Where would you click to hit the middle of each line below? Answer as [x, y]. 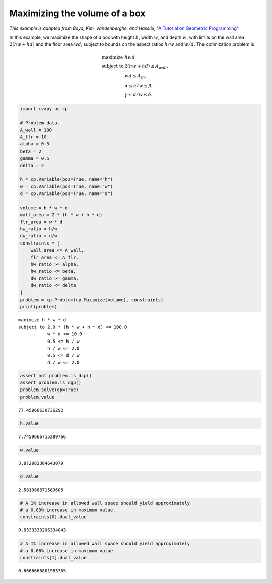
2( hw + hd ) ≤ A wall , [147, 67]
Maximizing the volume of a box [77, 13]
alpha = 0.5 [35, 144]
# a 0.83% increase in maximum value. [68, 510]
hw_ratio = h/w [39, 229]
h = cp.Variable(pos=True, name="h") [66, 180]
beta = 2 [31, 151]
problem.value [37, 397]
